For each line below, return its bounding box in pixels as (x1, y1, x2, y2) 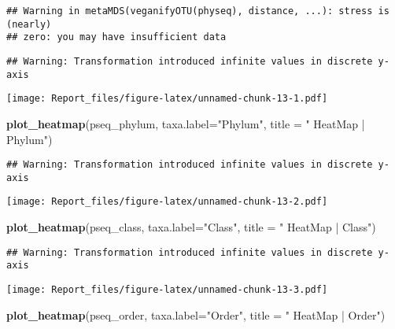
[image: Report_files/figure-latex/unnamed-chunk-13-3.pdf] (6, 284, 328, 295)
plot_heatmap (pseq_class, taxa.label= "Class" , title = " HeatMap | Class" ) (6, 219, 376, 235)
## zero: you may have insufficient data (6, 31, 227, 43)
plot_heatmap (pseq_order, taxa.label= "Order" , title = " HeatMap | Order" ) (6, 306, 386, 323)
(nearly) (6, 18, 52, 30)
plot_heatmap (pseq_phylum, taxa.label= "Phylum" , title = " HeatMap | (6, 115, 365, 131)
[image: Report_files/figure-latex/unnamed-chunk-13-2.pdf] (6, 196, 328, 208)
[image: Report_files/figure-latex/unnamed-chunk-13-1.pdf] (6, 93, 328, 105)
